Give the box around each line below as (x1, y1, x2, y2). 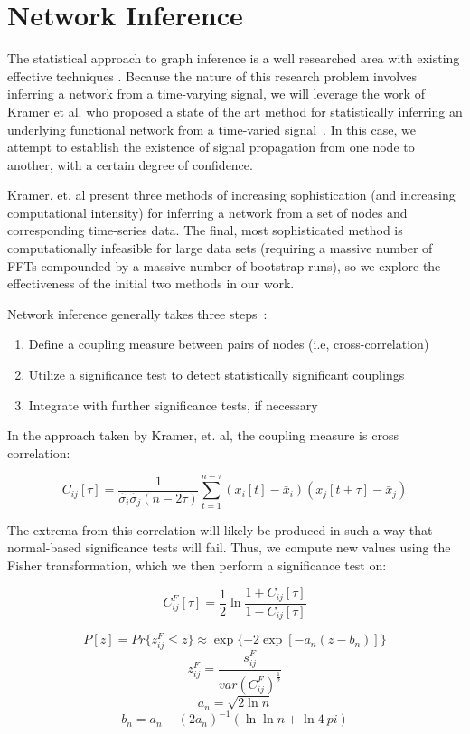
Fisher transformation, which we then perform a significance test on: (7, 555, 387, 574)
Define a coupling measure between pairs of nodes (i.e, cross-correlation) (28, 334, 429, 353)
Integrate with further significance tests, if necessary (28, 395, 318, 414)
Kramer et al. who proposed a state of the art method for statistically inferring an (7, 101, 463, 120)
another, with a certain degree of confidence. (7, 155, 253, 174)
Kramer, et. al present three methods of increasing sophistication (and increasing (7, 185, 456, 204)
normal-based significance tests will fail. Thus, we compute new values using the (7, 538, 451, 557)
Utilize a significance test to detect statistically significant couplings (28, 365, 405, 384)
